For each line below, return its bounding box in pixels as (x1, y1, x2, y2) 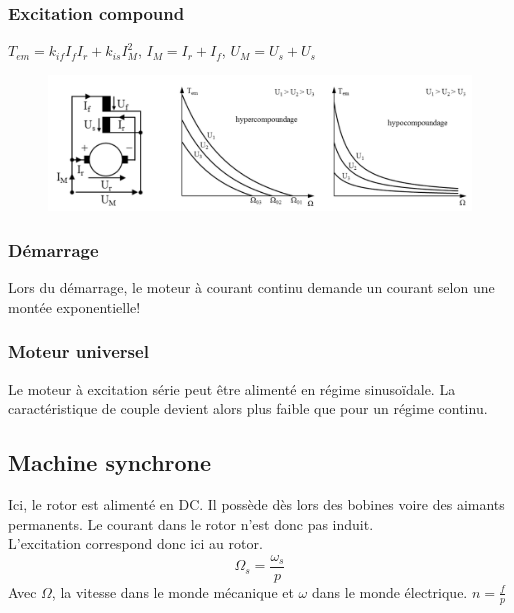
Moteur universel (8, 339, 149, 364)
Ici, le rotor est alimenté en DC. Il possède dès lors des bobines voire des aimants (8, 494, 505, 515)
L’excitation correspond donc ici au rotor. (8, 533, 263, 554)
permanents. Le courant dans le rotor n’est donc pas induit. (8, 513, 374, 534)
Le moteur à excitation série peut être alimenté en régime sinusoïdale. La (8, 378, 456, 399)
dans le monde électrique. (311, 581, 468, 602)
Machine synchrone (8, 447, 212, 478)
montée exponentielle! (8, 296, 141, 317)
